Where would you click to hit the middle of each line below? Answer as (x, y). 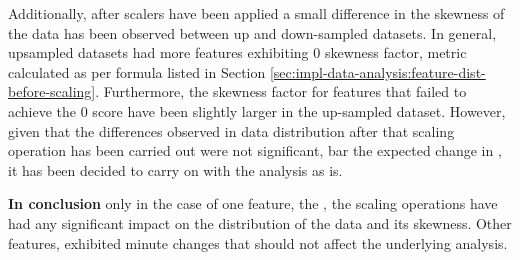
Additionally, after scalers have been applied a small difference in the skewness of (256, 13)
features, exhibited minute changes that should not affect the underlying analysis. (258, 242)
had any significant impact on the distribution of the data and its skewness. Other (260, 222)
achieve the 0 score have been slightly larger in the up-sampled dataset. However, (257, 110)
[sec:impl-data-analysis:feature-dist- (377, 71)
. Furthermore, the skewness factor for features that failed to (281, 91)
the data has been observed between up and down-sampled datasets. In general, (252, 32)
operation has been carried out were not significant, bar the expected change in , (255, 150)
